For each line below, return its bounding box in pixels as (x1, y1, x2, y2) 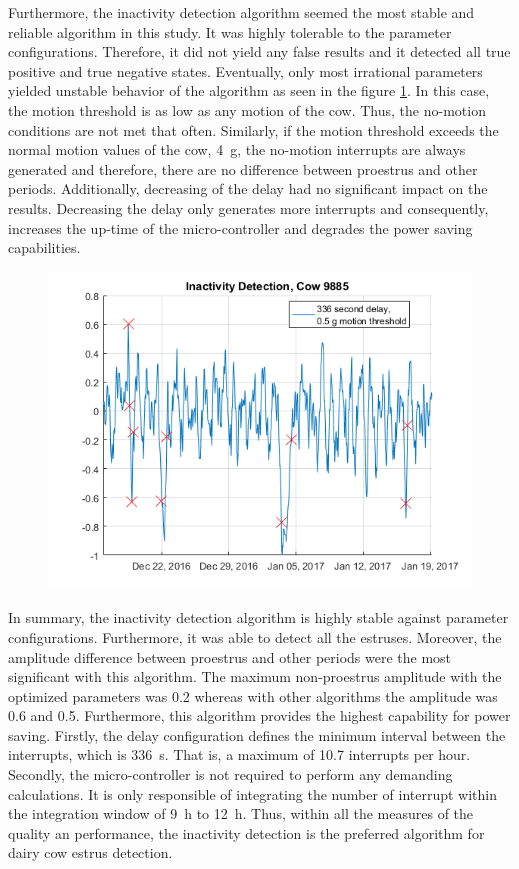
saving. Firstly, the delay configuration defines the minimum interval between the (8, 724, 506, 745)
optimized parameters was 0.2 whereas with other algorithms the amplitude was (8, 685, 498, 706)
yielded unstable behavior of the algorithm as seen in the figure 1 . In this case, (8, 80, 490, 101)
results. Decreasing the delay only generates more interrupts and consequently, (8, 197, 489, 218)
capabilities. (8, 237, 81, 258)
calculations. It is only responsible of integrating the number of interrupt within (8, 783, 498, 804)
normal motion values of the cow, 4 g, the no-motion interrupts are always (8, 139, 466, 160)
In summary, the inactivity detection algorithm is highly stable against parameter (8, 607, 509, 628)
